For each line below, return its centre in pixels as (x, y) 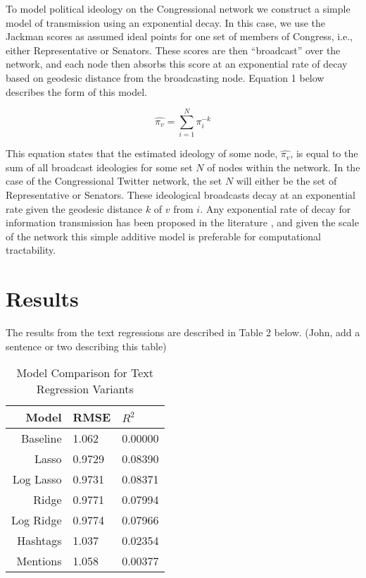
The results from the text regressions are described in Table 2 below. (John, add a (183, 332)
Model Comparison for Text (85, 373)
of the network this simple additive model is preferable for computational (164, 236)
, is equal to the (324, 153)
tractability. (31, 250)
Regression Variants (85, 389)
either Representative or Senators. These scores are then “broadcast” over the (173, 50)
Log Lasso (37, 479)
